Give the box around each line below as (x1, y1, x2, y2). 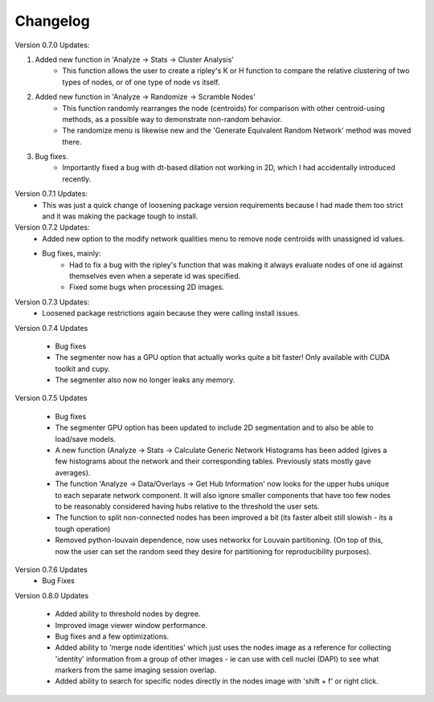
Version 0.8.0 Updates (14, 590, 89, 600)
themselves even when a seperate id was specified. (69, 271, 241, 280)
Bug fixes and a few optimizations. (55, 631, 170, 641)
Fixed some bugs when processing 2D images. (69, 282, 225, 292)
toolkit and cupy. (55, 364, 110, 373)
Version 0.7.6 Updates (14, 565, 88, 574)
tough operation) (55, 524, 111, 533)
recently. (62, 173, 92, 184)
